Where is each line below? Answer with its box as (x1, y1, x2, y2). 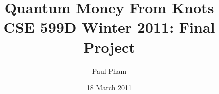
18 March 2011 (86, 82, 132, 93)
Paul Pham (92, 65, 127, 76)
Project (83, 36, 135, 57)
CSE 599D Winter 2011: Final (3, 17, 215, 37)
